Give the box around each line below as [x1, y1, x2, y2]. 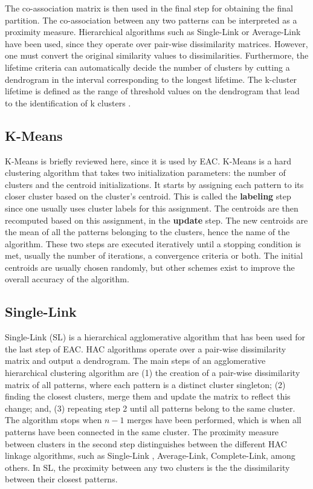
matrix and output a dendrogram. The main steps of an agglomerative [5, 354, 266, 367]
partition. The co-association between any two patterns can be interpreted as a [5, 13, 297, 26]
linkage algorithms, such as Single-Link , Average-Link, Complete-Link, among [5, 449, 295, 462]
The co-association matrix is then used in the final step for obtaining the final [5, 2, 293, 14]
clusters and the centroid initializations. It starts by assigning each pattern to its [5, 178, 304, 190]
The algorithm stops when [5, 413, 102, 426]
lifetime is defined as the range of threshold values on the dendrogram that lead [5, 85, 300, 97]
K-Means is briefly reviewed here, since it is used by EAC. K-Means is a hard [5, 154, 292, 167]
